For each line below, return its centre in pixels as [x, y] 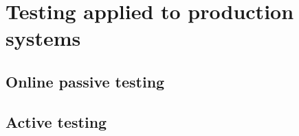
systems [43, 38]
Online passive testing [85, 81]
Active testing [56, 121]
